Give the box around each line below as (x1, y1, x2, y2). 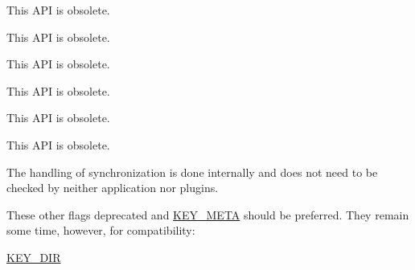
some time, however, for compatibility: (6, 222, 195, 239)
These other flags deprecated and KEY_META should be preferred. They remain (6, 206, 409, 223)
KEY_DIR (6, 248, 61, 265)
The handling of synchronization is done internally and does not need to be (6, 163, 378, 180)
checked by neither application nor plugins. (6, 179, 219, 196)
